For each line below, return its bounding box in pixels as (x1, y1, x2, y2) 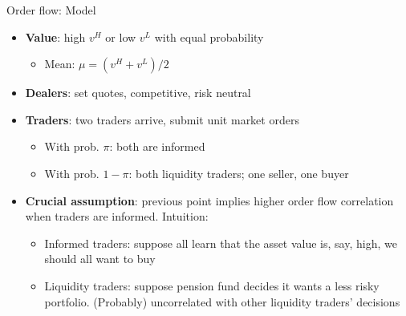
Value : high (25, 28, 86, 45)
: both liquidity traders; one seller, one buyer (128, 164, 349, 181)
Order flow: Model (6, 2, 96, 18)
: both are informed (109, 138, 205, 155)
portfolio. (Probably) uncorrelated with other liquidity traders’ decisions (44, 293, 400, 310)
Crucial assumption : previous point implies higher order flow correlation (25, 192, 394, 209)
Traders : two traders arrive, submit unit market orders (25, 111, 299, 128)
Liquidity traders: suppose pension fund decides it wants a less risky (44, 277, 380, 294)
